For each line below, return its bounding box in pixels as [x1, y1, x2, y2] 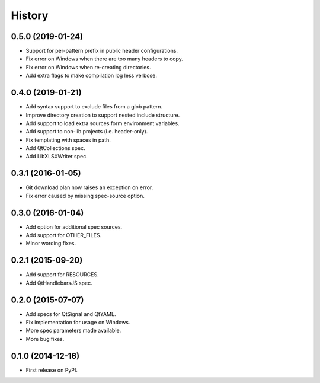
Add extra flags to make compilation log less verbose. [25, 72, 157, 79]
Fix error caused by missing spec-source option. [25, 192, 145, 199]
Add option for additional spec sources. [25, 223, 123, 231]
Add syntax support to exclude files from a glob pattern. [25, 103, 163, 110]
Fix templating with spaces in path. [25, 136, 111, 143]
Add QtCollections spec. [25, 145, 85, 152]
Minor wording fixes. [25, 240, 76, 247]
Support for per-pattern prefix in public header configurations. [25, 47, 178, 55]
